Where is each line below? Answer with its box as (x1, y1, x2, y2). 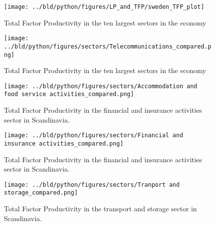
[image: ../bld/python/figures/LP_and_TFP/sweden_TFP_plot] (4, 3, 205, 10)
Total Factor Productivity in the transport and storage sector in (4, 203, 197, 214)
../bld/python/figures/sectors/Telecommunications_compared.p (4, 43, 212, 50)
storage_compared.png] (4, 189, 78, 197)
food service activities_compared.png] (4, 91, 134, 98)
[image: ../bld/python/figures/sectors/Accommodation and (4, 82, 197, 90)
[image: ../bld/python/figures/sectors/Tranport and (4, 181, 180, 188)
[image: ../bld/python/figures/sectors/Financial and (4, 132, 184, 139)
